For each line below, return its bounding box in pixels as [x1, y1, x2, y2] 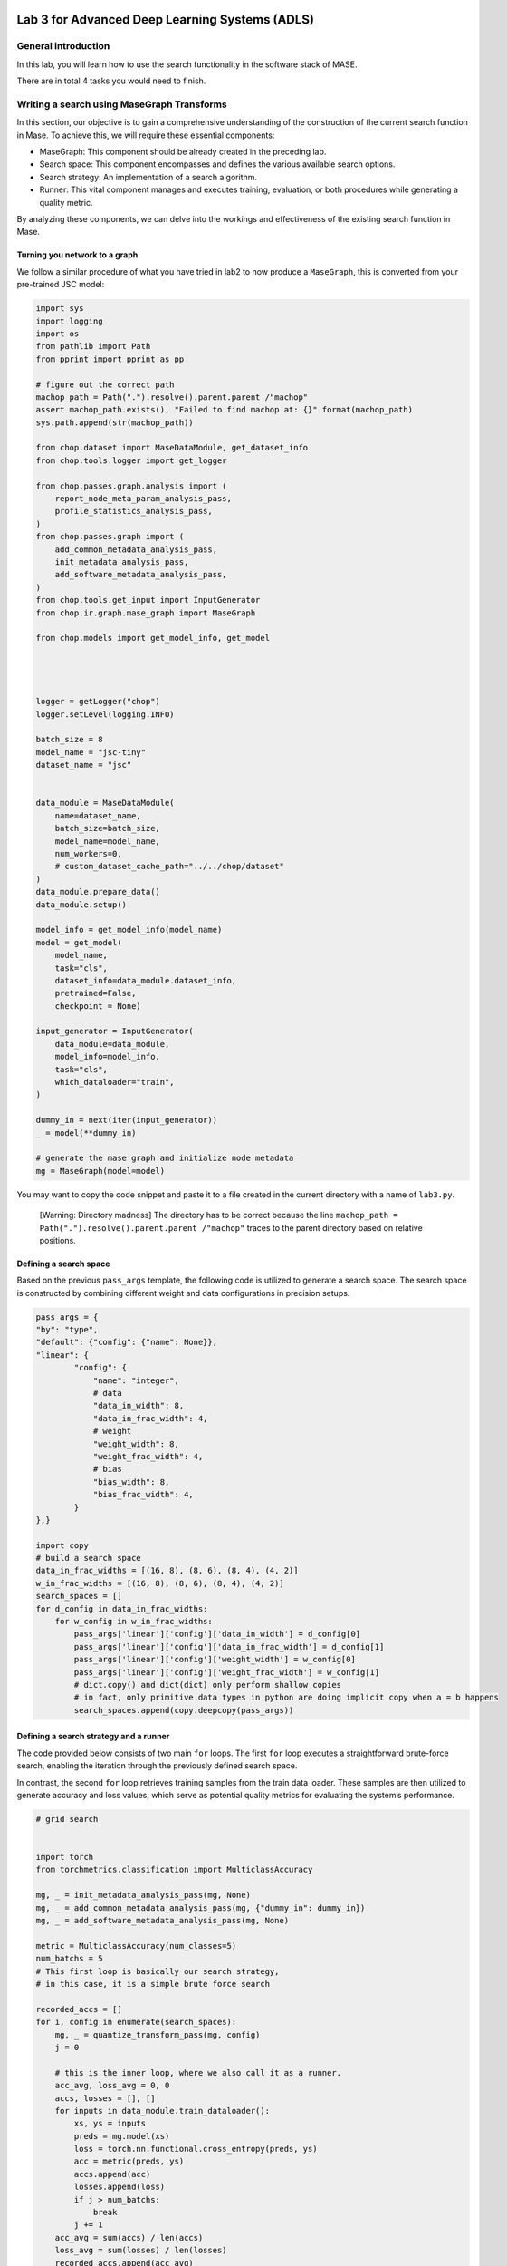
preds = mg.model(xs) [73, 2131, 170, 2141]
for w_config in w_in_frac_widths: [54, 1616, 213, 1627]
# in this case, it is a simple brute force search [35, 1979, 271, 1989]
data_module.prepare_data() [35, 886, 160, 897]
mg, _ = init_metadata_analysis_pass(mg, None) [35, 1890, 251, 1901]
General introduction [16, 40, 110, 53]
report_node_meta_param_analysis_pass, [54, 494, 233, 504]
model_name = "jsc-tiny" [35, 747, 147, 757]
